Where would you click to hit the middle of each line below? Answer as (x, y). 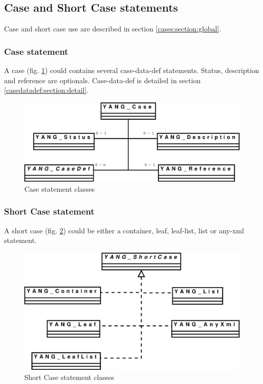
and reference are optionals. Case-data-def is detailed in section (102, 80)
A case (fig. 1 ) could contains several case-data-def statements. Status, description (132, 70)
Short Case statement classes (69, 377)
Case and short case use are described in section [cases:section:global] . (113, 29)
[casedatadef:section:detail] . (46, 90)
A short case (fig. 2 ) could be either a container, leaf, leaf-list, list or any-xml (124, 230)
